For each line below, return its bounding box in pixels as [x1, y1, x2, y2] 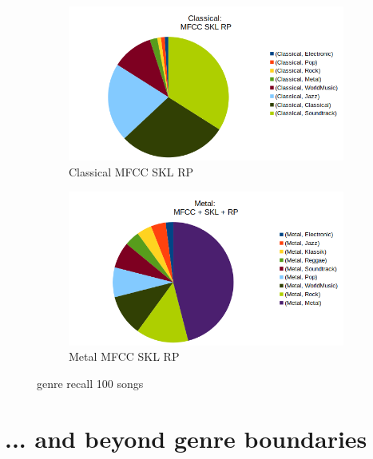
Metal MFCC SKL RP [69, 348, 180, 365]
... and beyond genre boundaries [5, 421, 367, 454]
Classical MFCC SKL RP [69, 163, 194, 180]
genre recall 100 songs [37, 375, 144, 391]
